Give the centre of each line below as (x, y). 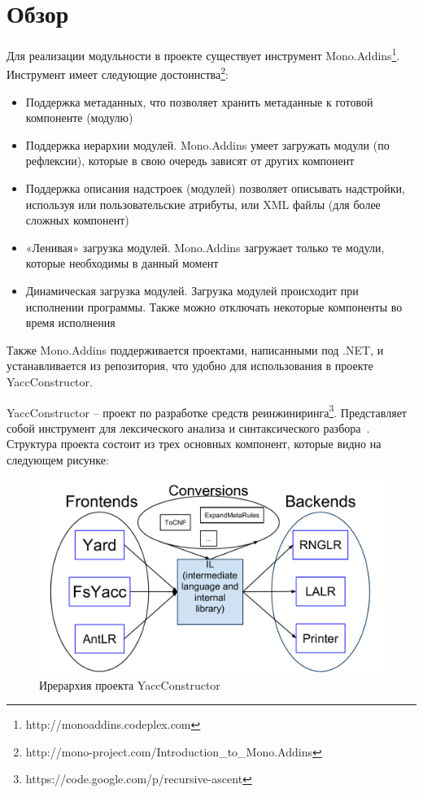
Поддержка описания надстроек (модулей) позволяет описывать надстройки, (215, 188)
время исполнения (70, 322)
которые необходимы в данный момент (122, 263)
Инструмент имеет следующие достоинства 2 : (118, 73)
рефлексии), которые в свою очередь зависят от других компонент (190, 161)
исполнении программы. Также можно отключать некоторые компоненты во (214, 306)
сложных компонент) (77, 220)
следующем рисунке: (58, 459)
